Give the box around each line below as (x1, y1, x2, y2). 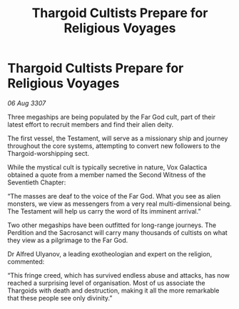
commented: (7, 257, 45, 266)
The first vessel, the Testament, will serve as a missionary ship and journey (7, 134, 228, 142)
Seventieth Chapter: (7, 178, 66, 187)
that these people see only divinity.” (7, 293, 113, 302)
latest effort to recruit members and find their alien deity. (7, 120, 174, 129)
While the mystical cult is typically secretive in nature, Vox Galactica (7, 162, 208, 172)
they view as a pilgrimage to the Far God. (7, 236, 128, 244)
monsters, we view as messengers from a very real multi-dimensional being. (7, 199, 232, 208)
